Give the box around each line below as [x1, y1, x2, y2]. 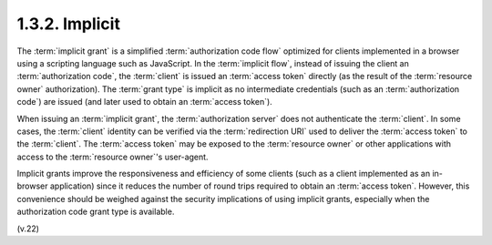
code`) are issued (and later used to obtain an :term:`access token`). [16, 97, 272, 107]
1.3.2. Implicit [16, 14, 120, 34]
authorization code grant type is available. [16, 206, 175, 218]
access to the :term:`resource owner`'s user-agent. [16, 151, 209, 162]
